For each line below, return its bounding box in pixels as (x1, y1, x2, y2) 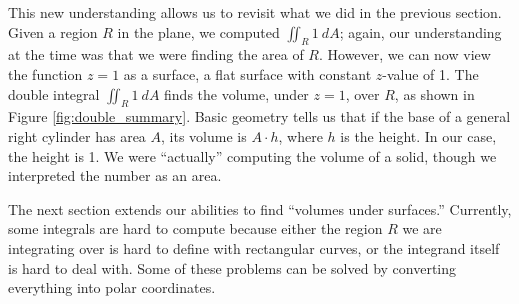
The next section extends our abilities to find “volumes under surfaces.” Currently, (8, 198, 512, 219)
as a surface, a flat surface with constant (123, 63, 372, 84)
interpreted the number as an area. (8, 165, 222, 186)
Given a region (8, 21, 98, 42)
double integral (8, 83, 100, 104)
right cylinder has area (8, 125, 146, 146)
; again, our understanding (339, 21, 502, 42)
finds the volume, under (164, 83, 309, 104)
